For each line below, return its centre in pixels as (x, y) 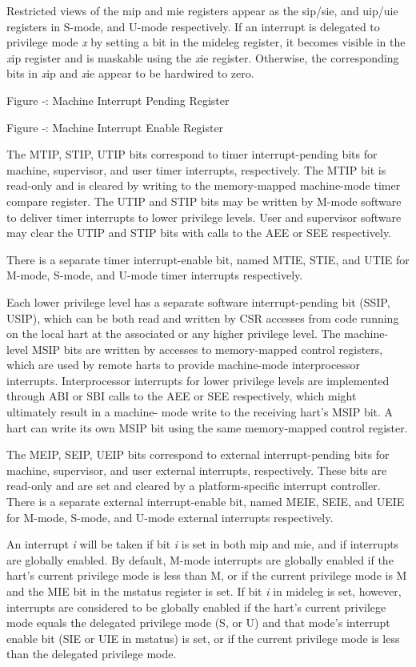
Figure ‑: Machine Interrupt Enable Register (115, 127)
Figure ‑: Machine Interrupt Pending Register (118, 100)
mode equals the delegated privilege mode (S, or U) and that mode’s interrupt (198, 623)
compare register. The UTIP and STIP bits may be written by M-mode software (204, 201)
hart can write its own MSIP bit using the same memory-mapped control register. (207, 427)
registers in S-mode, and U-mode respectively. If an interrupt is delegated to (193, 26)
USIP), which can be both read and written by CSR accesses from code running (203, 317)
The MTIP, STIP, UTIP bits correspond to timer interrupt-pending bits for (192, 154)
